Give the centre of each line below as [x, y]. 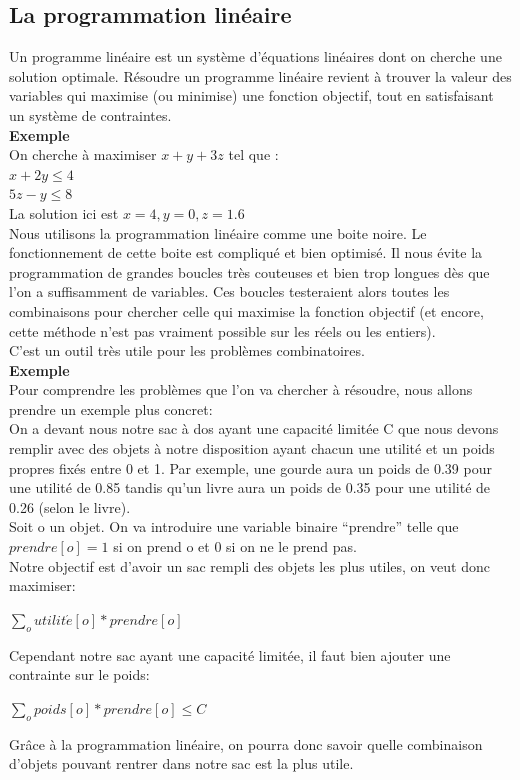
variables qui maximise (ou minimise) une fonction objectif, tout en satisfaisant [251, 95]
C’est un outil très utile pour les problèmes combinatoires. [187, 350]
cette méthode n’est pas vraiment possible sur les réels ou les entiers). [222, 330]
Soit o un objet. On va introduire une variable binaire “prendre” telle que [234, 526]
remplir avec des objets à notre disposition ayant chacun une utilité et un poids [252, 448]
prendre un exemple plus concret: [111, 408]
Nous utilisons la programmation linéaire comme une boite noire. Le [218, 232]
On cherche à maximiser [83, 154]
